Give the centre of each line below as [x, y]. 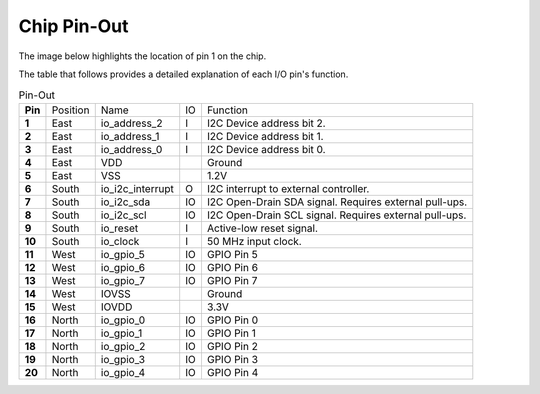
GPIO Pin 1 [231, 333]
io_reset [119, 228]
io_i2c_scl [123, 215]
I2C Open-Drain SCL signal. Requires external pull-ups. [336, 215]
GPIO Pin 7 [232, 280]
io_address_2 [131, 123]
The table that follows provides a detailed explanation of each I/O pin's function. [183, 74]
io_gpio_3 [122, 359]
